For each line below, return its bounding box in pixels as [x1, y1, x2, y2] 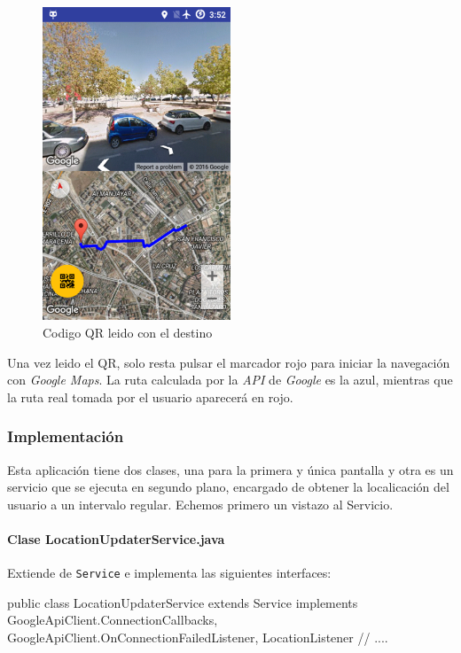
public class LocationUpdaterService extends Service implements [7, 593, 358, 611]
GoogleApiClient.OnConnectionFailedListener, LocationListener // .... [7, 627, 388, 646]
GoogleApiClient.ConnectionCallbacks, [7, 610, 218, 629]
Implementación [7, 425, 124, 447]
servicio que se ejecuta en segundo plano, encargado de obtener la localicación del [7, 478, 449, 496]
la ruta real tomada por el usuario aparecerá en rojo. [7, 387, 293, 406]
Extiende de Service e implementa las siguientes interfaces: [7, 564, 332, 582]
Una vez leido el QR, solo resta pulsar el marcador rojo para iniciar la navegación [7, 353, 450, 371]
